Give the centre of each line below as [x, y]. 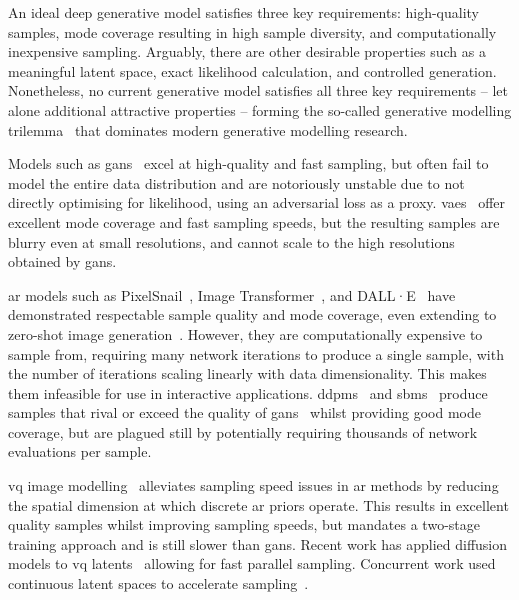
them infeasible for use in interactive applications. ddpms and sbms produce [248, 392]
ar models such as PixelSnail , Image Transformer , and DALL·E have [232, 294]
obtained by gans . [62, 261]
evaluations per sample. [80, 451]
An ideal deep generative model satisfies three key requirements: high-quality [244, 12]
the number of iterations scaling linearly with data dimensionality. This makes [247, 373]
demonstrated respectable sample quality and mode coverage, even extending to [252, 314]
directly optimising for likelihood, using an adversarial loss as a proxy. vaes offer [257, 202]
